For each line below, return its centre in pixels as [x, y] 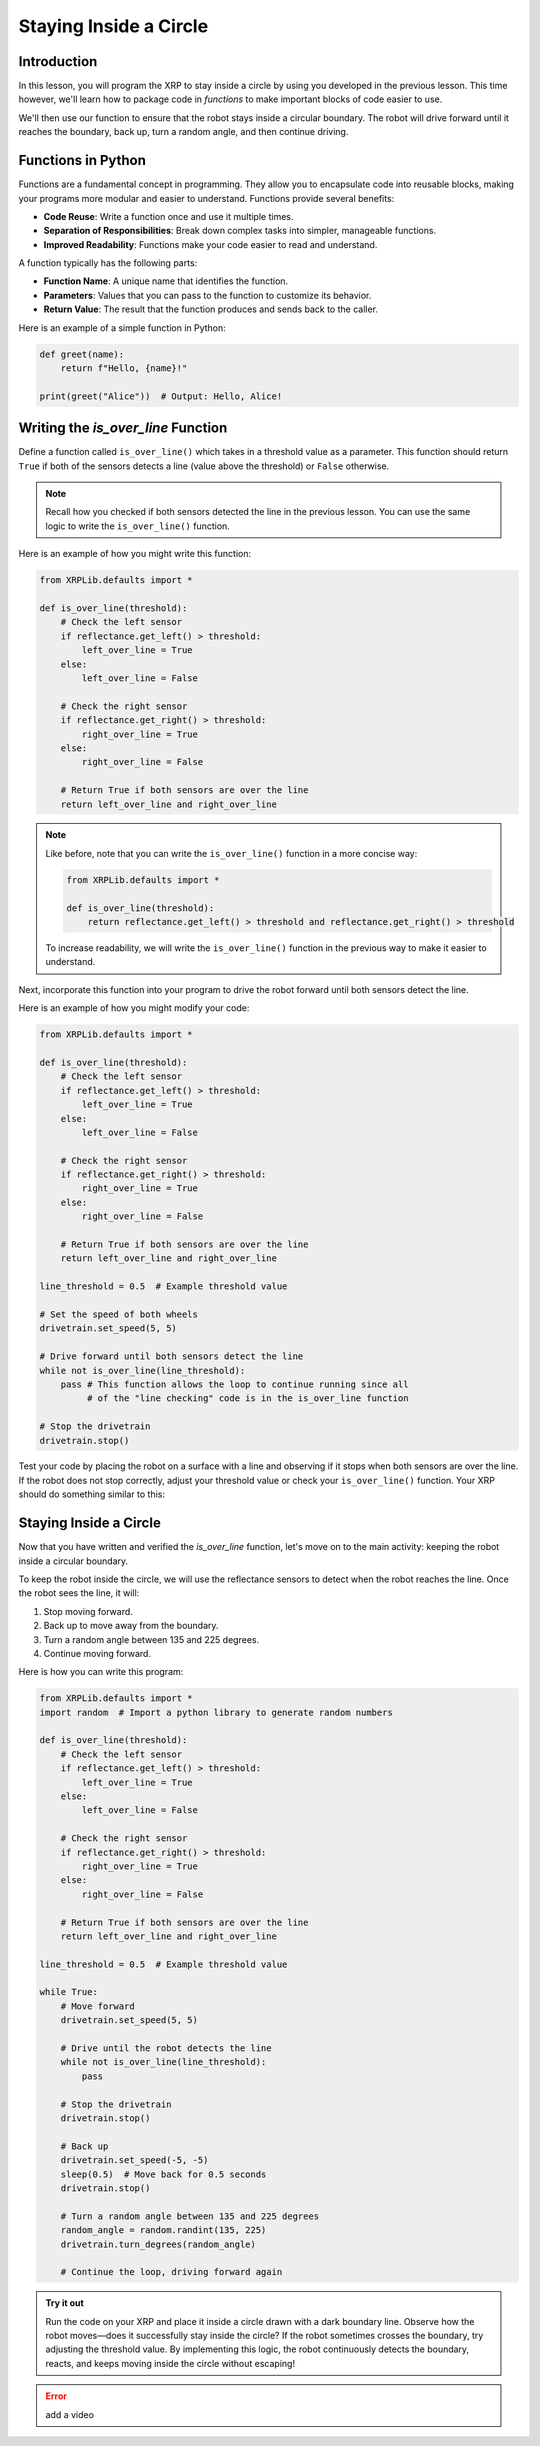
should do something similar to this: [91, 1494]
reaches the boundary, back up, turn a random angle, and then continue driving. [183, 132]
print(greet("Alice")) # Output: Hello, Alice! [161, 396]
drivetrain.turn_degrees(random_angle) [158, 2244]
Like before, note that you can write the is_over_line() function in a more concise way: [231, 853]
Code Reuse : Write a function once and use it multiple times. [168, 216]
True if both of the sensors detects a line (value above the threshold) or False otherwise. [204, 466]
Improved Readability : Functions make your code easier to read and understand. [210, 244]
